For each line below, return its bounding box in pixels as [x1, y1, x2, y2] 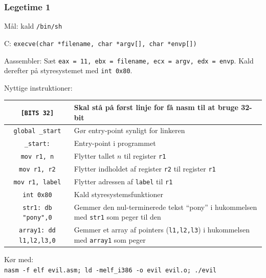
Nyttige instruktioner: [4, 82, 73, 93]
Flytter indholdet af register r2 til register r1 [74, 163, 216, 174]
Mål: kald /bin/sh [4, 20, 62, 31]
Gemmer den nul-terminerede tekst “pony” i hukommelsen [74, 201, 257, 212]
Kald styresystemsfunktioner [74, 188, 164, 199]
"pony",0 [23, 214, 52, 222]
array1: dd [19, 227, 56, 234]
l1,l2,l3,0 [19, 237, 56, 245]
